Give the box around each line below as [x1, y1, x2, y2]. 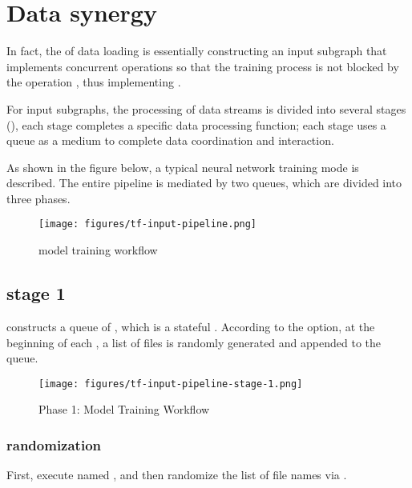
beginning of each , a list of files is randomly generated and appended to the [6, 334, 381, 350]
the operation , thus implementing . [6, 74, 181, 90]
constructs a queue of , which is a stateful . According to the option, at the [6, 318, 375, 334]
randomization [6, 434, 101, 454]
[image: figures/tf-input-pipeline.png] [38, 218, 257, 230]
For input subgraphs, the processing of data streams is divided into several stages [6, 100, 406, 117]
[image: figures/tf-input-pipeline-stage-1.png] [38, 378, 303, 390]
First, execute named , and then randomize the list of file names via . [6, 466, 347, 483]
